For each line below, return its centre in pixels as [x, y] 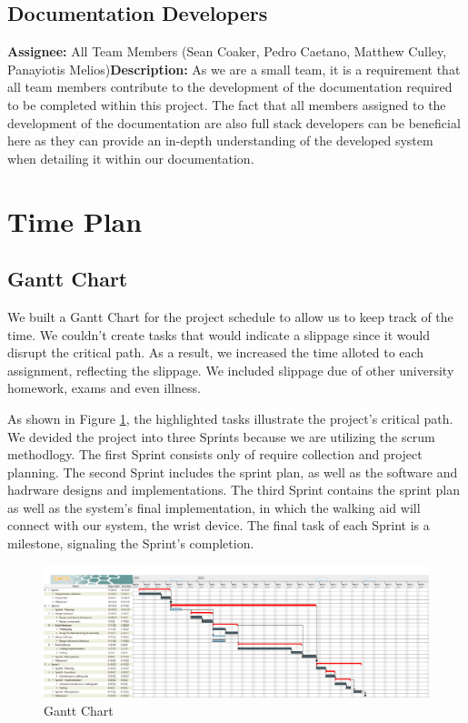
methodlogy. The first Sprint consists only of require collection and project [215, 454]
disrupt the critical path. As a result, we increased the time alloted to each [216, 352]
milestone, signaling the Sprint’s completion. [131, 543]
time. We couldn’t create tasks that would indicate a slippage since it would [219, 334]
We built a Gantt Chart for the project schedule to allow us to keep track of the [230, 316]
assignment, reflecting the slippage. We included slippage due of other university [231, 370]
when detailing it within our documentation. [131, 158]
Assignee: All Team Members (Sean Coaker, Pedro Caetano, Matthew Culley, [227, 51]
